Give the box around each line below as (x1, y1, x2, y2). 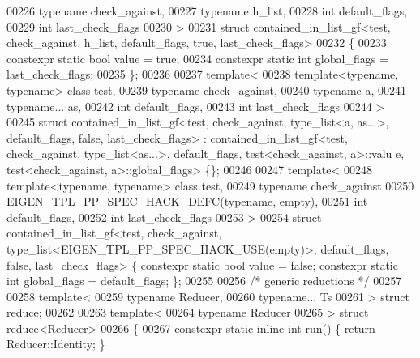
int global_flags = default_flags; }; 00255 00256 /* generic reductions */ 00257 (6, 272, 402, 289)
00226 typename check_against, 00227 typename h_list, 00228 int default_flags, (6, 2, 408, 19)
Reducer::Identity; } (6, 335, 105, 352)
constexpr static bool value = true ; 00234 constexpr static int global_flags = (6, 49, 388, 66)
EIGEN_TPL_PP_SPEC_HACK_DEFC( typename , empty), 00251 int (6, 193, 368, 210)
